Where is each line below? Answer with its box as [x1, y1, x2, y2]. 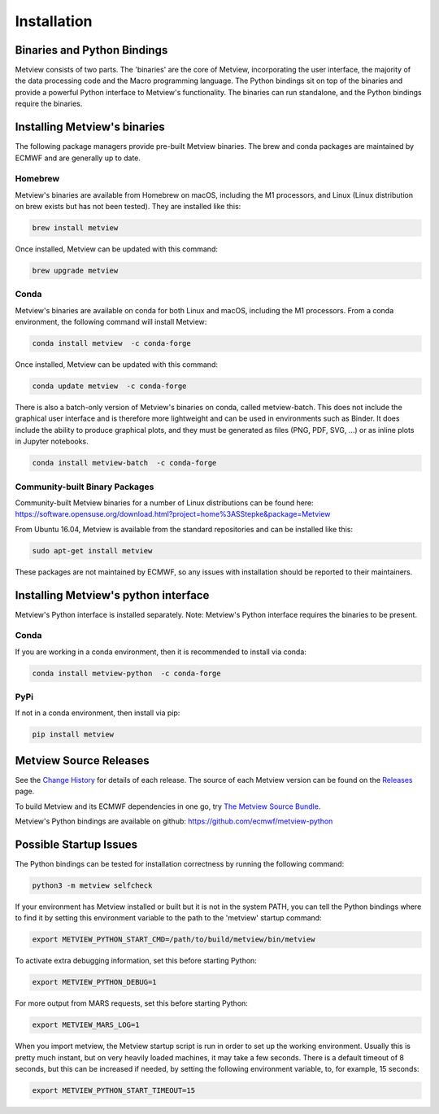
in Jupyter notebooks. [15, 436, 89, 447]
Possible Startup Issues [15, 837, 138, 851]
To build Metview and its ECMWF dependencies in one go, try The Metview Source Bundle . [15, 802, 321, 811]
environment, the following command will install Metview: [15, 317, 207, 327]
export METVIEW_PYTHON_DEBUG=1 [32, 977, 158, 987]
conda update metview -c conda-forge [32, 382, 187, 391]
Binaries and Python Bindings [15, 43, 168, 57]
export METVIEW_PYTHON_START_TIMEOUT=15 [32, 1086, 195, 1095]
